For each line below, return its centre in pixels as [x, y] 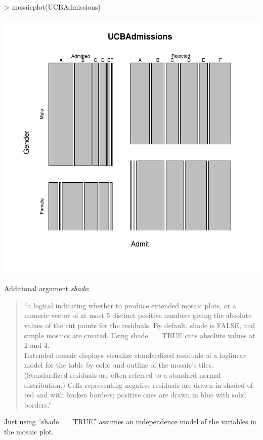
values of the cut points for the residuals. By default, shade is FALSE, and [140, 325]
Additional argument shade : [47, 288]
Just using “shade [32, 422]
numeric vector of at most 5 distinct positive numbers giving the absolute [138, 315]
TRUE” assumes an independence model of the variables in [165, 422]
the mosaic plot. [29, 431]
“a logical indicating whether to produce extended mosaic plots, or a [130, 305]
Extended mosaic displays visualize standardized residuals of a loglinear [135, 355]
